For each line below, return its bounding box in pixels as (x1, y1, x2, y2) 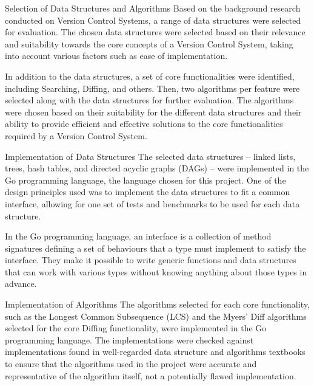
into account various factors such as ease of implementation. (5, 49, 228, 62)
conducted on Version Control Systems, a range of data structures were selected (5, 13, 301, 26)
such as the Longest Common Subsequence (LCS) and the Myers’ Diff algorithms (5, 309, 307, 322)
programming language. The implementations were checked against (5, 333, 254, 346)
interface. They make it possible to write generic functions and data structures (5, 253, 296, 266)
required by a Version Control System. (5, 129, 147, 142)
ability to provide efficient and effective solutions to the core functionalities (5, 117, 283, 130)
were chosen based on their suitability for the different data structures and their (5, 105, 302, 118)
